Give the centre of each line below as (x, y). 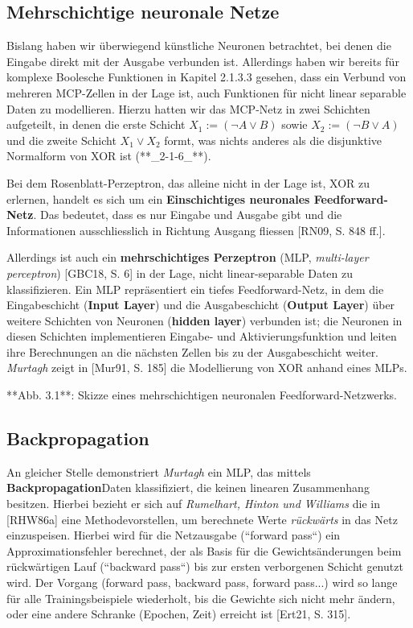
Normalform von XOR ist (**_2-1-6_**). (109, 156)
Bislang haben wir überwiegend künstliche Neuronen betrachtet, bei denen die (199, 45)
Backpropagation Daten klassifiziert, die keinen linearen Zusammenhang (188, 488)
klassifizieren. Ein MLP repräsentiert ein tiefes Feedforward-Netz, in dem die (195, 289)
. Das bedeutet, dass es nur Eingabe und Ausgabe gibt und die (188, 215)
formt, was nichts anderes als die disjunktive (273, 140)
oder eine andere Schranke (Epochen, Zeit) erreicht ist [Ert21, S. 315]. (179, 614)
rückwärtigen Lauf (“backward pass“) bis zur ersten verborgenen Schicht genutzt (205, 566)
